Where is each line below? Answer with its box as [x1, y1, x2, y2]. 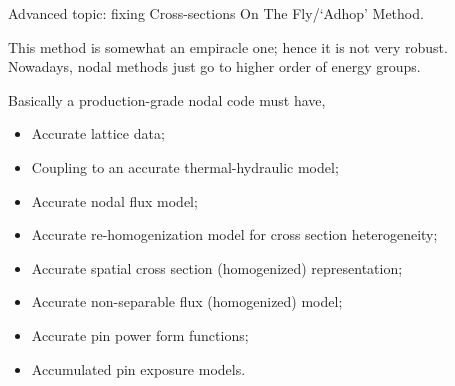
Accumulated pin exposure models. [31, 358, 246, 379]
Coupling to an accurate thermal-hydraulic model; [31, 156, 339, 177]
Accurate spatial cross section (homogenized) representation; [31, 257, 403, 278]
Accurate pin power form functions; [31, 324, 249, 345]
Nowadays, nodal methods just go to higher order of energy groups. [8, 56, 421, 77]
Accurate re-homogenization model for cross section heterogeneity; [31, 224, 438, 245]
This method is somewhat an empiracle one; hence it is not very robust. [8, 36, 448, 57]
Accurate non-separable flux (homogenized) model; [31, 291, 343, 312]
